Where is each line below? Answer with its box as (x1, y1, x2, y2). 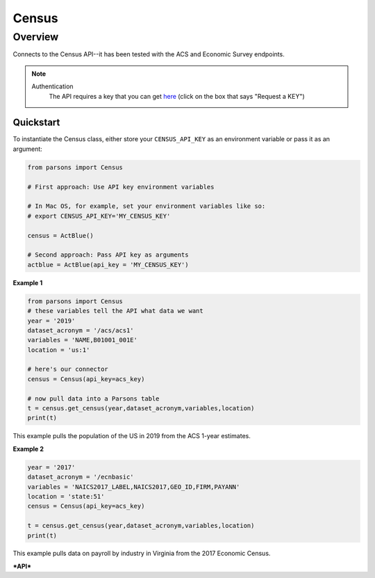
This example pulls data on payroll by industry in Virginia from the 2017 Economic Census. (12, 549, 271, 558)
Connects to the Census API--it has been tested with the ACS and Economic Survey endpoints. (12, 50, 285, 58)
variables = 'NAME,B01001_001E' (27, 336, 138, 344)
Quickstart (12, 117, 60, 129)
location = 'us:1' (27, 346, 90, 354)
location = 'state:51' (27, 492, 105, 500)
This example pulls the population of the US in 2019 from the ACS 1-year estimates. (12, 432, 251, 440)
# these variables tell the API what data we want (27, 307, 204, 315)
